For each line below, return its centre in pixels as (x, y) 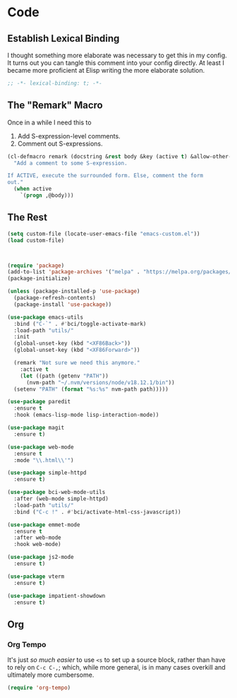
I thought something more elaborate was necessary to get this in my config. (117, 55)
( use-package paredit (39, 402)
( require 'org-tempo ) (39, 688)
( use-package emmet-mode (44, 525)
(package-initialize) (39, 279)
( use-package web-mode (41, 447)
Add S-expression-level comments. (69, 136)
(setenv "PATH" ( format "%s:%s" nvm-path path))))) (91, 389)
